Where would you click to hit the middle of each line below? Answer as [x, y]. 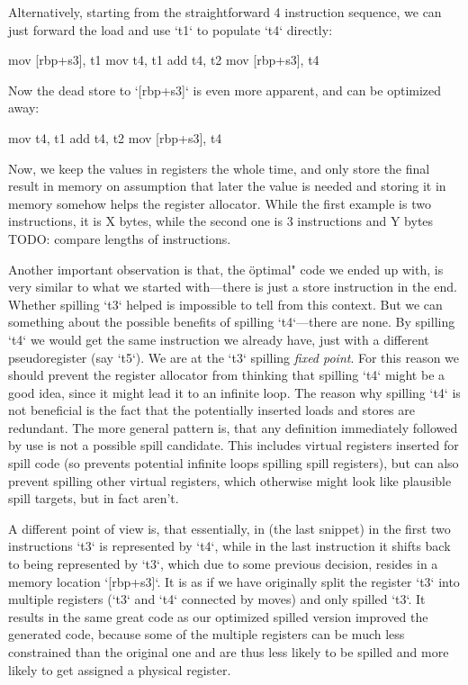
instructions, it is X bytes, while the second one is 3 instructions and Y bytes [221, 221]
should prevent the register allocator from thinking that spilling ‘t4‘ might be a [227, 375]
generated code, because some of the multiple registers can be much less [207, 634]
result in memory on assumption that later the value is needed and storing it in [227, 186]
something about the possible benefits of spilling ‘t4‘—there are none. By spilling [232, 322]
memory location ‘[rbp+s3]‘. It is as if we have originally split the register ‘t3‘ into [234, 581]
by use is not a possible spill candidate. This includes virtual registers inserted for [234, 445]
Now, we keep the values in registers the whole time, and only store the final [219, 168]
